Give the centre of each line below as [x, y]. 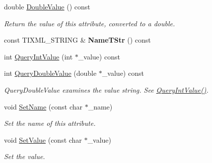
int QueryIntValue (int [38, 56]
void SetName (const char [43, 106]
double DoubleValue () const [47, 6]
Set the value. [25, 156]
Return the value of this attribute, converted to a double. [90, 23]
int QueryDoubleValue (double [50, 73]
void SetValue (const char [43, 139]
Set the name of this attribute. [50, 123]
